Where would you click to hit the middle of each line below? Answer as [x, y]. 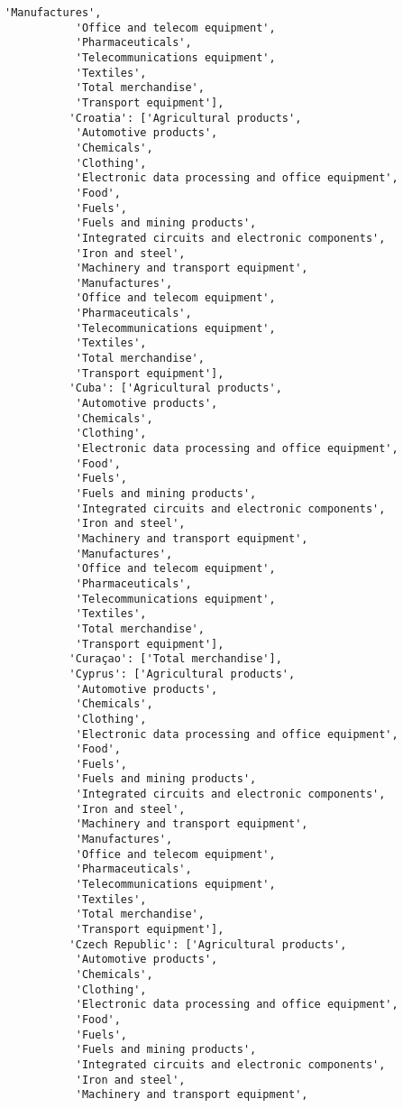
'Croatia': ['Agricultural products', [185, 118]
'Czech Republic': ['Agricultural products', [208, 944]
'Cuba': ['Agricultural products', [175, 388]
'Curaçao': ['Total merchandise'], [175, 659]
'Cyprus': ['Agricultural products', [182, 674]
